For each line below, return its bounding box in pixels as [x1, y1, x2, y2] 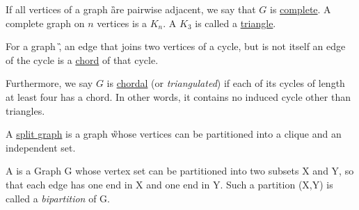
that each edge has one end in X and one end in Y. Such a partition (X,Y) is [6, 177, 333, 191]
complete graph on [6, 15, 85, 30]
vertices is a [97, 15, 147, 30]
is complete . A [270, 2, 331, 16]
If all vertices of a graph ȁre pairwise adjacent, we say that [6, 2, 256, 16]
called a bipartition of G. [6, 191, 110, 205]
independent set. [6, 140, 76, 154]
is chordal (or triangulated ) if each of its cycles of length [106, 76, 345, 90]
